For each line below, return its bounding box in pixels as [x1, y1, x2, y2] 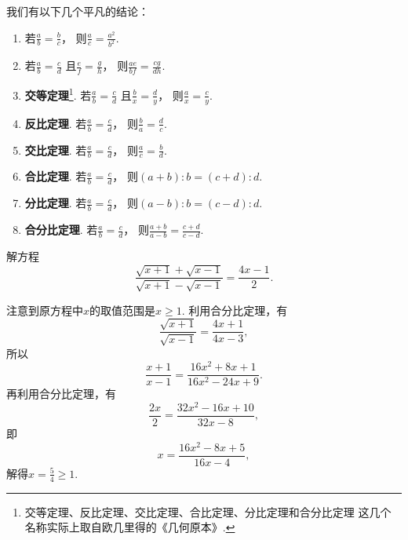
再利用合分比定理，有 [6, 385, 116, 402]
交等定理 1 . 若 [24, 85, 92, 103]
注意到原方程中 [6, 301, 83, 318]
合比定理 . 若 [24, 168, 87, 184]
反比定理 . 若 [24, 115, 87, 131]
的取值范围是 [89, 301, 156, 318]
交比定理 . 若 [24, 141, 87, 158]
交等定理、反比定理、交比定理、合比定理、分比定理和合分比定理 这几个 [24, 503, 392, 520]
